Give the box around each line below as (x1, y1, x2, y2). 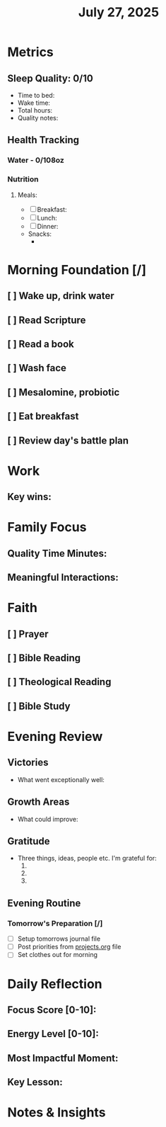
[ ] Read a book (7, 338, 74, 350)
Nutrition (7, 174, 39, 184)
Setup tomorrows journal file (17, 934, 101, 943)
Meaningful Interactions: (7, 572, 119, 584)
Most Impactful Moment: (7, 1052, 119, 1064)
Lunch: (37, 213, 58, 222)
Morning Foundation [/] (7, 261, 147, 278)
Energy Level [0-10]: (7, 1028, 99, 1040)
